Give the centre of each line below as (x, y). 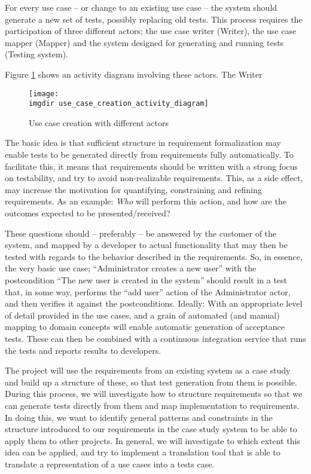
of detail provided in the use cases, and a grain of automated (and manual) (142, 315)
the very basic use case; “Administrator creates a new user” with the (131, 268)
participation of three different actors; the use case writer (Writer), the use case (151, 31)
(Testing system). (36, 54)
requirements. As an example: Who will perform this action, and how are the (146, 201)
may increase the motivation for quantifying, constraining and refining (133, 189)
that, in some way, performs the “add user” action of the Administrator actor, (148, 291)
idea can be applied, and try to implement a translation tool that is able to (143, 452)
